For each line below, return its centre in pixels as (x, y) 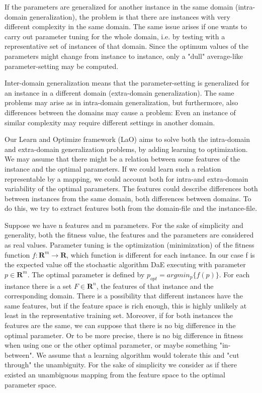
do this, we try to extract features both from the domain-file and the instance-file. (131, 208)
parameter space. (31, 384)
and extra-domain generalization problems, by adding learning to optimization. (126, 149)
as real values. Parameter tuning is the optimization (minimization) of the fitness (129, 245)
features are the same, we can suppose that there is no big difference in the (120, 325)
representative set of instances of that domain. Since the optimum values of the (126, 46)
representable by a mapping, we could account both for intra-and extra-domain (126, 178)
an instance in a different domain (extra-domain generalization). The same (119, 92)
